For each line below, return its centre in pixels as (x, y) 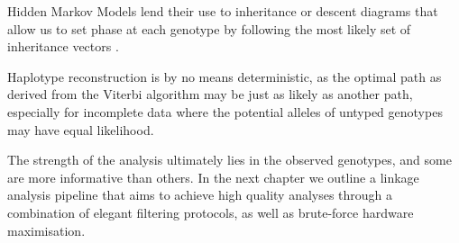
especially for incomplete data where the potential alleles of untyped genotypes (225, 111)
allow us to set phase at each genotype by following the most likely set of (209, 28)
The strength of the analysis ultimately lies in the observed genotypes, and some (229, 160)
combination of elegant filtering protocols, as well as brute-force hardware (211, 212)
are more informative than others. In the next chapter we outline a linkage (213, 177)
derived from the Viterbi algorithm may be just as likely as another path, (210, 94)
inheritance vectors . (63, 46)
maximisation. (46, 230)
